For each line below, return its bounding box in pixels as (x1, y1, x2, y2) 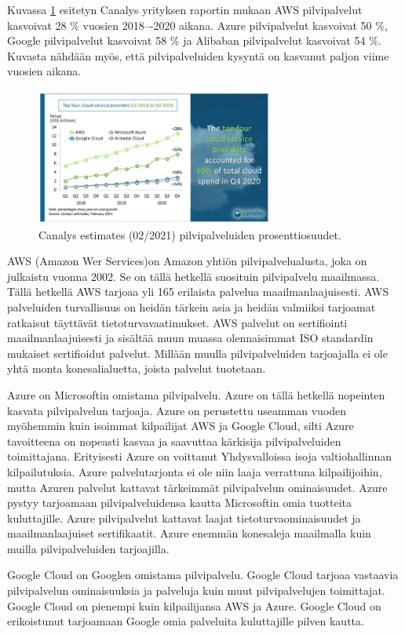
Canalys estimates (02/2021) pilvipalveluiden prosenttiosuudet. (38, 226, 341, 242)
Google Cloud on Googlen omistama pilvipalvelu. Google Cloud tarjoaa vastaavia (7, 567, 399, 583)
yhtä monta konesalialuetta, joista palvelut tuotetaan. (7, 360, 266, 377)
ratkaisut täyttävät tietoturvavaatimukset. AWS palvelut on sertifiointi (7, 314, 348, 330)
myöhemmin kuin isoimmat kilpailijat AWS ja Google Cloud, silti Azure (7, 417, 354, 434)
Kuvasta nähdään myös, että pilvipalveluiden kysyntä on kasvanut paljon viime (7, 47, 389, 64)
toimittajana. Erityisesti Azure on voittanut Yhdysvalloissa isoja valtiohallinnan (7, 448, 392, 465)
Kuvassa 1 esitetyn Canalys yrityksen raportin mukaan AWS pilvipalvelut (7, 2, 363, 17)
